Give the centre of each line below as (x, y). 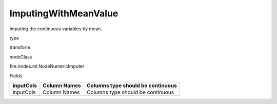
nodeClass (21, 57)
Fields (16, 76)
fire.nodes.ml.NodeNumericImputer (47, 66)
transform (20, 47)
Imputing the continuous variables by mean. (56, 29)
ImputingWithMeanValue (64, 13)
